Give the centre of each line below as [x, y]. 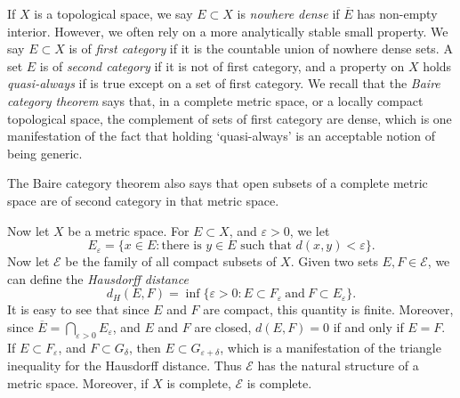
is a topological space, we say [113, 13]
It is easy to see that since [78, 309]
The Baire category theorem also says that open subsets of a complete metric [218, 183]
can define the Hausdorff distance [98, 278]
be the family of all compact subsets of [171, 261]
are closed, [223, 326]
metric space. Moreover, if [78, 382]
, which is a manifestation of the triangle [331, 347]
